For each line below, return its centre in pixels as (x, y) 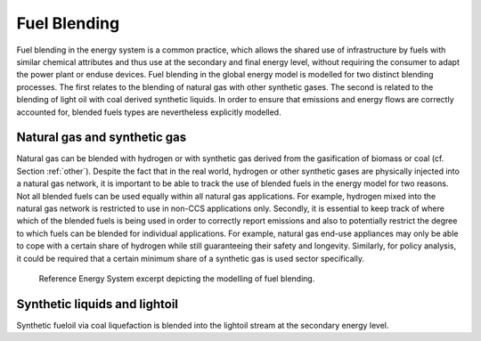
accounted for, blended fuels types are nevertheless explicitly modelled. (149, 112)
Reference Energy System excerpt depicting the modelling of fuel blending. (177, 278)
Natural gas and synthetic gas (102, 138)
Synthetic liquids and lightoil (97, 304)
